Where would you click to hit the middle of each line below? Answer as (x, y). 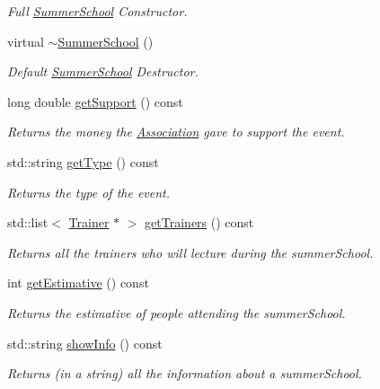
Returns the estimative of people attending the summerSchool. (177, 312)
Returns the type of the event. (89, 192)
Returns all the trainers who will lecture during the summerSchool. (190, 252)
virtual (26, 41)
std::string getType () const (83, 161)
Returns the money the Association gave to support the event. (176, 132)
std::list (28, 222)
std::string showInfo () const (85, 343)
